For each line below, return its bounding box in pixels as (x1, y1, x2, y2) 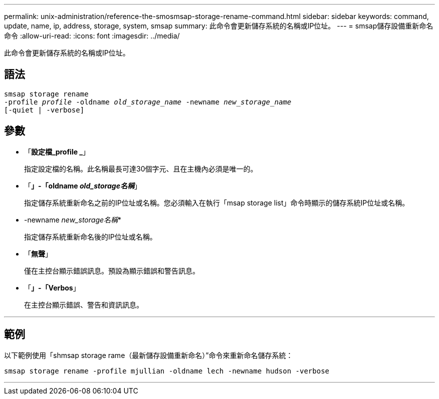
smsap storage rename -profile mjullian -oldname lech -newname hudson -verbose (4, 366, 330, 375)
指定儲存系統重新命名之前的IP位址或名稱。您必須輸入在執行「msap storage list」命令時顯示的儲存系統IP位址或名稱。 (24, 198, 409, 207)
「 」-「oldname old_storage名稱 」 (24, 181, 141, 190)
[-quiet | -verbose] (4, 105, 85, 114)
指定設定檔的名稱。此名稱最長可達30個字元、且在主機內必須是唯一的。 (24, 164, 258, 173)
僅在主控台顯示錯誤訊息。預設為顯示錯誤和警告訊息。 (24, 266, 199, 275)
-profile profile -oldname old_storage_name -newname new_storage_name (4, 97, 292, 106)
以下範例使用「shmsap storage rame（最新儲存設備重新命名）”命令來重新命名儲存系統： (4, 350, 293, 359)
